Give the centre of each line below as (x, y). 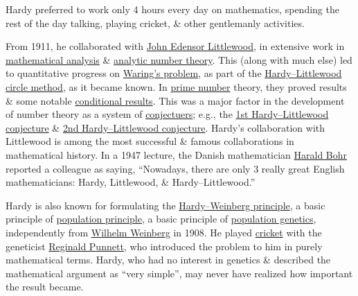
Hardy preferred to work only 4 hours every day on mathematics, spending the (172, 9)
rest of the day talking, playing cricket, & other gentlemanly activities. (155, 23)
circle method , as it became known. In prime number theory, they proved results (176, 86)
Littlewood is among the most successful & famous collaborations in (150, 141)
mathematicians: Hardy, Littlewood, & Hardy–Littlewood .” (131, 182)
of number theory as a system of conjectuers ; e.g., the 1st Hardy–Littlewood (167, 114)
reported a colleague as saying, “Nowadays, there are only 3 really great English (175, 168)
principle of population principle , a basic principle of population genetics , (161, 219)
